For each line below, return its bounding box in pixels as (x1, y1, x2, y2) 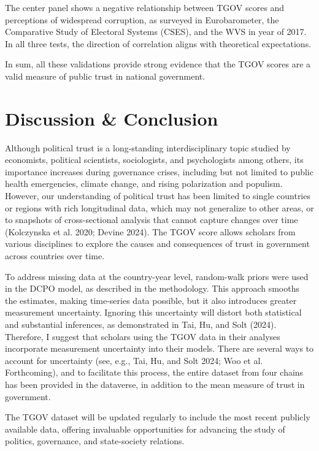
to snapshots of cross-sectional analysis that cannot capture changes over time (5, 213, 298, 226)
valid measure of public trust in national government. (5, 69, 206, 82)
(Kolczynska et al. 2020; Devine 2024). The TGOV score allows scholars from (5, 225, 296, 238)
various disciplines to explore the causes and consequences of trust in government (5, 237, 310, 250)
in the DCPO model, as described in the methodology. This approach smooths (5, 282, 299, 295)
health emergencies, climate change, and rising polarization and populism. (5, 177, 283, 190)
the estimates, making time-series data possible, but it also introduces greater (5, 294, 297, 306)
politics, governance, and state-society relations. (5, 434, 185, 447)
